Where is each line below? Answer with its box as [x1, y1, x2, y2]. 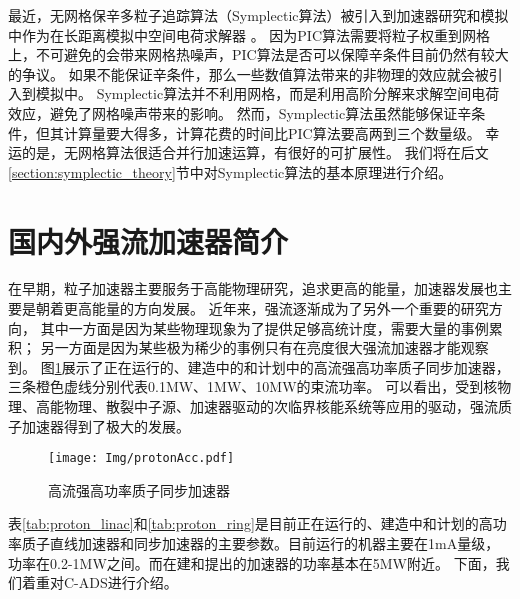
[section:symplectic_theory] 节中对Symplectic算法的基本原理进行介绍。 [8, 161, 453, 182]
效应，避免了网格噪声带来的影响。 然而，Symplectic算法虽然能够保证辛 [8, 102, 472, 123]
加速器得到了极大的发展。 [21, 415, 190, 436]
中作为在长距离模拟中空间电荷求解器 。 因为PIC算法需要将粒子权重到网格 [8, 24, 491, 45]
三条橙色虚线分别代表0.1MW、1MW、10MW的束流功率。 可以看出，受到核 [8, 376, 498, 397]
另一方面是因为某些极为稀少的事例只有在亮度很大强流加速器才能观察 [40, 337, 489, 358]
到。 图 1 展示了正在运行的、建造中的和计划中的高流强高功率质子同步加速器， [8, 356, 510, 377]
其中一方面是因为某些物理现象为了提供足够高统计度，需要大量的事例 [40, 317, 489, 338]
